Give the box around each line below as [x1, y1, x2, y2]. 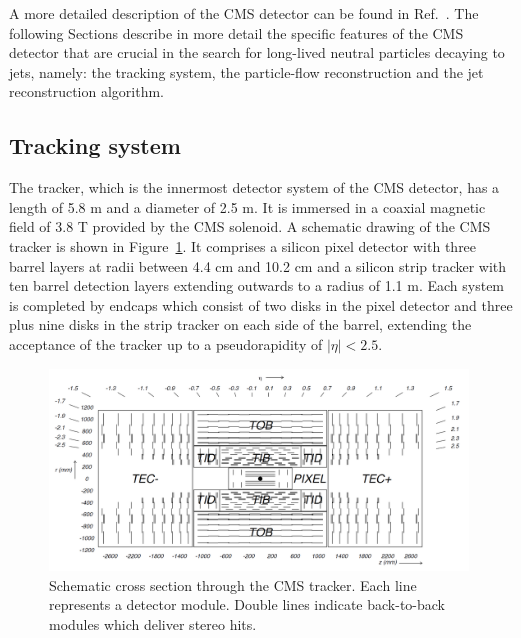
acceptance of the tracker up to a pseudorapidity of [9, 333, 323, 354]
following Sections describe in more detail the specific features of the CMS [9, 22, 464, 43]
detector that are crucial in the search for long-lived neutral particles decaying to [9, 42, 505, 63]
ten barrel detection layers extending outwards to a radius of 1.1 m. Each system [9, 275, 505, 296]
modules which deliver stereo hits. [49, 613, 257, 634]
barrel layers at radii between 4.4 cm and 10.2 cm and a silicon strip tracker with [9, 255, 507, 276]
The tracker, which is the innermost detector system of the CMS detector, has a [9, 177, 500, 198]
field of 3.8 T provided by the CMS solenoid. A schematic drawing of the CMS [9, 216, 491, 237]
